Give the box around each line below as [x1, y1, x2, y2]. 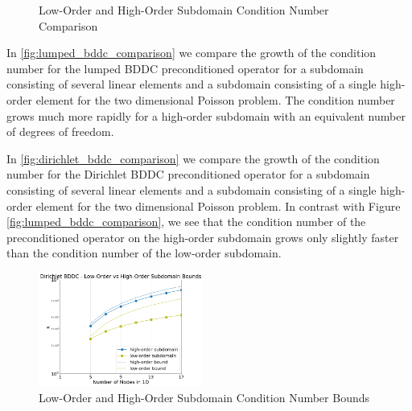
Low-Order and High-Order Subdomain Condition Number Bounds [39, 388, 370, 405]
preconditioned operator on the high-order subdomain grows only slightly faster [6, 228, 399, 245]
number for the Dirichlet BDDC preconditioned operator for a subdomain [6, 166, 370, 183]
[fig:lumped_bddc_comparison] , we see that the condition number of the [6, 213, 366, 230]
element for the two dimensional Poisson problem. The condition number [35, 91, 395, 108]
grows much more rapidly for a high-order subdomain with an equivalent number [6, 107, 406, 124]
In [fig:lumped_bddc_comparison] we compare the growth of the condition [6, 44, 377, 61]
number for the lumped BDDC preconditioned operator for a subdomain [6, 60, 364, 76]
